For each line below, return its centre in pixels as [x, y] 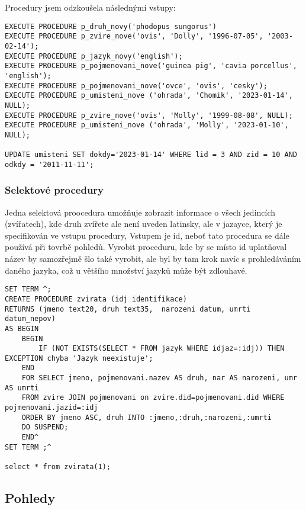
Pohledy [30, 498]
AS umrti [22, 388]
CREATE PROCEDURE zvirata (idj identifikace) [96, 299]
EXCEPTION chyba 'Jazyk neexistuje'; [79, 358]
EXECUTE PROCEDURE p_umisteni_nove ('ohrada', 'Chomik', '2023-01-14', [149, 96]
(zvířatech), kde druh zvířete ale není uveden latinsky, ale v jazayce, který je [144, 224]
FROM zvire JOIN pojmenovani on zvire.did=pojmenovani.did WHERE [153, 398]
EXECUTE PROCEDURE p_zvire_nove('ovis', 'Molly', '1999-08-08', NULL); [149, 115]
